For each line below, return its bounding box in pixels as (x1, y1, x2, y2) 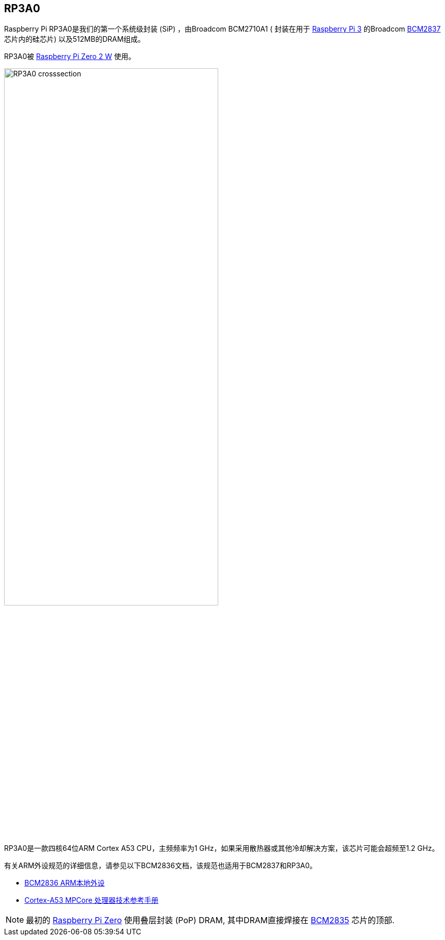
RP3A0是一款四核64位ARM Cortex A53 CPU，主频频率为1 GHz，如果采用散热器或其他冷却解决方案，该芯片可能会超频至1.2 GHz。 (4, 843, 439, 852)
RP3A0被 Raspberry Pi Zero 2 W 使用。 (4, 52, 136, 61)
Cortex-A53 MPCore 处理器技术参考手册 (24, 895, 159, 904)
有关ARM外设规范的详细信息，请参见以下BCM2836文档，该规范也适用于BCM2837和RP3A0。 (4, 861, 317, 870)
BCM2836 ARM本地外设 (24, 878, 105, 887)
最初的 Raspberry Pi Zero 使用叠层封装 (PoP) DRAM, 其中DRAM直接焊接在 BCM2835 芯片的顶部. (26, 915, 395, 925)
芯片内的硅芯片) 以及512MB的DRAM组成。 (4, 35, 145, 44)
